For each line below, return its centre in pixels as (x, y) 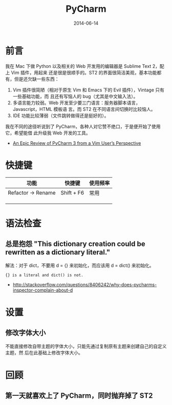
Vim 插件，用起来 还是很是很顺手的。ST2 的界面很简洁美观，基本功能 (84, 72)
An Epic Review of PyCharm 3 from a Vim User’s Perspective (77, 143)
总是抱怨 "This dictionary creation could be (75, 244)
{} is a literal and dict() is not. (44, 275)
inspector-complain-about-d (43, 290)
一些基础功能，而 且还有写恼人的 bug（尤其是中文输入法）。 (75, 96)
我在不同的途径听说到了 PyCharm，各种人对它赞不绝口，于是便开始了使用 (83, 126)
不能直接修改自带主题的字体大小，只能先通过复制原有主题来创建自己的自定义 (86, 346)
